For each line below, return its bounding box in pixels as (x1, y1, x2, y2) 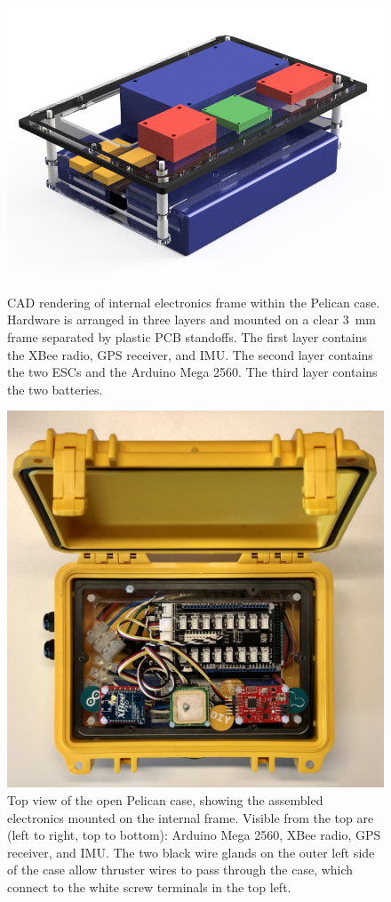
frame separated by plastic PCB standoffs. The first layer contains (7, 328, 368, 347)
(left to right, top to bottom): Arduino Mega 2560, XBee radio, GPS (7, 826, 381, 844)
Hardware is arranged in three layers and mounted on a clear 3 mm (7, 310, 376, 329)
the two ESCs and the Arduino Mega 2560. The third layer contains (7, 363, 378, 381)
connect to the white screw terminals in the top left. (7, 877, 291, 896)
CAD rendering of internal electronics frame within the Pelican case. (7, 292, 380, 311)
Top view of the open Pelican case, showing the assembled (7, 791, 323, 809)
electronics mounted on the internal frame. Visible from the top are (7, 808, 374, 826)
